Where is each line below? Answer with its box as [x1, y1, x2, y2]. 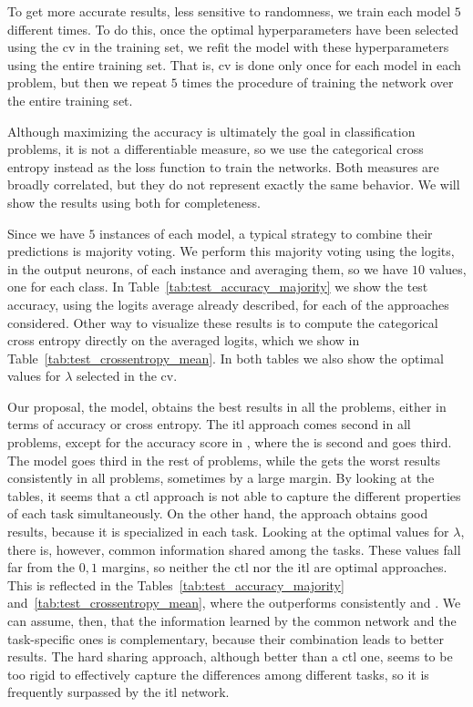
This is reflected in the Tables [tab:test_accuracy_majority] [7, 575, 344, 594]
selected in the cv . [76, 366, 178, 385]
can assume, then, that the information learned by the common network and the [7, 611, 457, 630]
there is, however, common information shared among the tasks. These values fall [7, 539, 461, 558]
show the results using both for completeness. [7, 192, 261, 211]
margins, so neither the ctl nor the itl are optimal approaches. [101, 558, 447, 577]
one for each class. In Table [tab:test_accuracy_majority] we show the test [7, 277, 428, 296]
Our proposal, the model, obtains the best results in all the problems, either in [7, 396, 447, 415]
